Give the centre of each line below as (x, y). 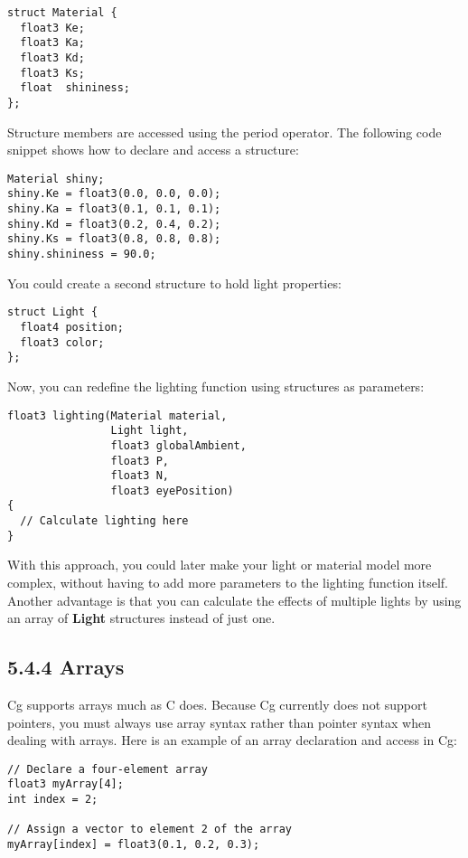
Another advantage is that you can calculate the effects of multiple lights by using (234, 600)
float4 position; (72, 327)
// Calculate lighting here (104, 521)
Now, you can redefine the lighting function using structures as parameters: (216, 386)
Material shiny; (56, 179)
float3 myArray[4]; (66, 784)
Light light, (150, 431)
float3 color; (62, 342)
